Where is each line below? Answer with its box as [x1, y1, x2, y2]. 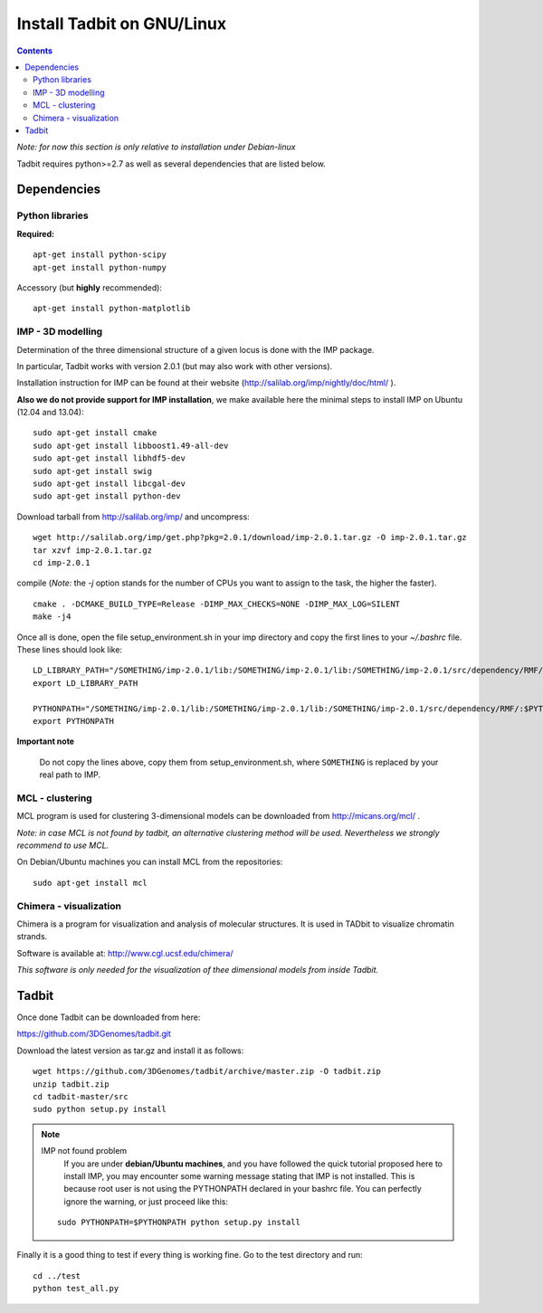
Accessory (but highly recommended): [16, 282, 163, 293]
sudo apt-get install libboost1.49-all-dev [33, 440, 229, 451]
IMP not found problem [41, 1146, 128, 1156]
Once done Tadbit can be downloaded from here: [16, 1012, 201, 1023]
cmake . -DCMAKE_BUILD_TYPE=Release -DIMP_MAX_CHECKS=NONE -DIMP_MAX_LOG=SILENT [33, 598, 401, 609]
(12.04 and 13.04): [16, 407, 85, 418]
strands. [16, 931, 48, 942]
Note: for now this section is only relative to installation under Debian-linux [16, 141, 296, 153]
